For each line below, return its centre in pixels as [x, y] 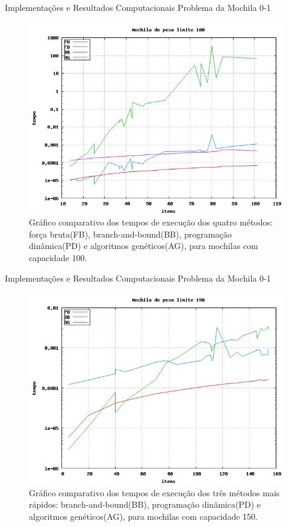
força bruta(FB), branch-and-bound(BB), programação [130, 234]
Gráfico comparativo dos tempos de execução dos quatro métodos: [151, 222]
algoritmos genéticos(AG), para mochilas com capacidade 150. [143, 516]
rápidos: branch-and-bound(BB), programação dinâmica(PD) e [145, 504]
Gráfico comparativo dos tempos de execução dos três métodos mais [154, 492]
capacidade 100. [58, 257]
